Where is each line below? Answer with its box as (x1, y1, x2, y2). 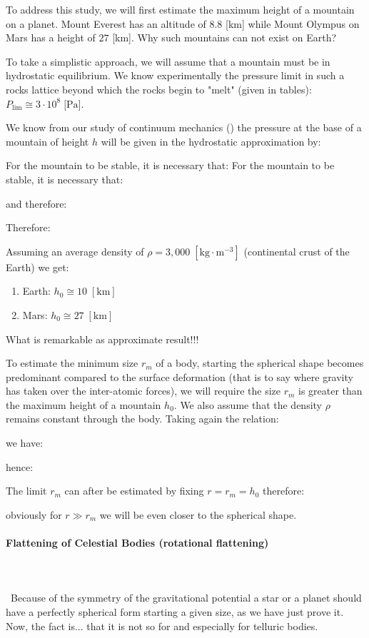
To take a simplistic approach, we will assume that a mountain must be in (6, 54, 330, 69)
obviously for (6, 507, 62, 522)
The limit (6, 483, 47, 498)
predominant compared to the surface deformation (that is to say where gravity (6, 369, 353, 384)
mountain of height (6, 133, 89, 148)
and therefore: (6, 196, 67, 211)
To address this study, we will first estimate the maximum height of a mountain (6, 2, 355, 16)
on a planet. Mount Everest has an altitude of (6, 16, 206, 31)
